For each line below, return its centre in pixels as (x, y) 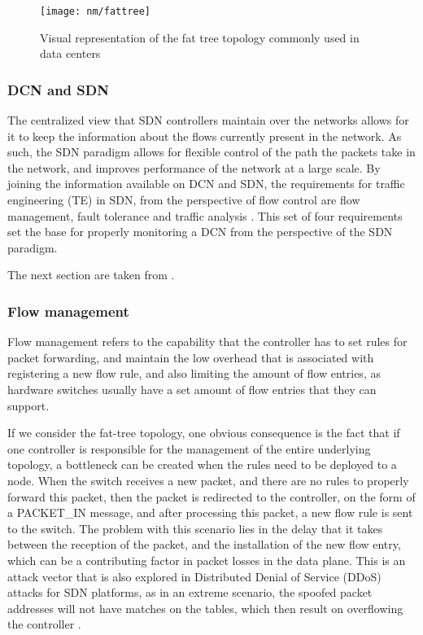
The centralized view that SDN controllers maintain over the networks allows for (208, 120)
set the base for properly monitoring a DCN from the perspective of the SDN (200, 232)
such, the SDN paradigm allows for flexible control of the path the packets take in (211, 152)
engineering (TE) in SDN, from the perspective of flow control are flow (184, 200)
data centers (70, 53)
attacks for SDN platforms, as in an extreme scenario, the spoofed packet (190, 592)
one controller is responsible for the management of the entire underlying (189, 448)
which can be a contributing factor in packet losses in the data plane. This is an (207, 560)
